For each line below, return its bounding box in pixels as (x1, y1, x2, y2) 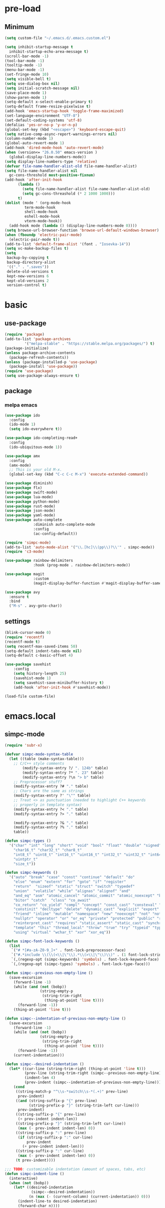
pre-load (4, 3, 41, 14)
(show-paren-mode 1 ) (4, 95, 47, 100)
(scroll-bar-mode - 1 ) (4, 54, 49, 59)
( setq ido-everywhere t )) (9, 427, 63, 432)
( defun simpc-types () (4, 838, 51, 843)
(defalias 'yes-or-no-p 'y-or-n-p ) (4, 122, 78, 127)
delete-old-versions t (6, 269, 54, 274)
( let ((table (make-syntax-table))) (9, 757, 84, 761)
